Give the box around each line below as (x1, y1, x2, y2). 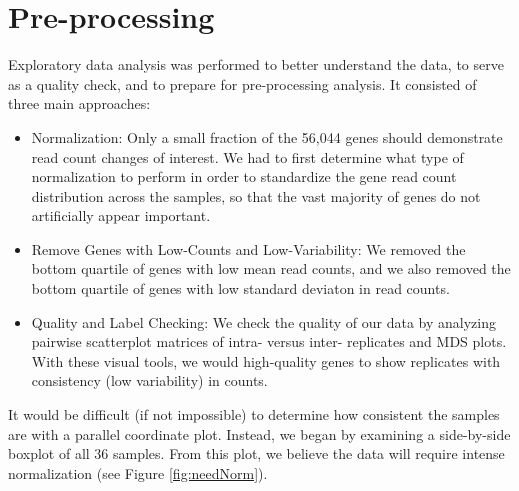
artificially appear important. (31, 205, 211, 226)
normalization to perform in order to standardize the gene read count (31, 166, 457, 187)
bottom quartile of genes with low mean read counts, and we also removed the (31, 258, 511, 279)
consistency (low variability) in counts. (31, 370, 268, 391)
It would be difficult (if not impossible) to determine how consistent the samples (8, 404, 500, 425)
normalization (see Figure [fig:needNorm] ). (8, 462, 268, 483)
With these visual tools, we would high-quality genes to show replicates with (31, 350, 501, 371)
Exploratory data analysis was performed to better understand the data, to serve (8, 54, 504, 75)
